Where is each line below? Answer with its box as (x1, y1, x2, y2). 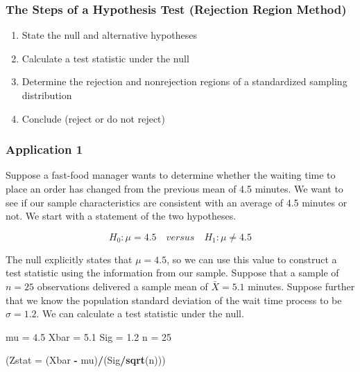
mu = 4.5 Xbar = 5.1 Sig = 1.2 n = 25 (6, 329, 171, 344)
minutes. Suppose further (248, 278, 355, 293)
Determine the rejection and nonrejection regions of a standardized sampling (22, 74, 348, 89)
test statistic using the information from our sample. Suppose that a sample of (6, 265, 339, 280)
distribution (22, 88, 72, 102)
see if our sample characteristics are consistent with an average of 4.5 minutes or (6, 195, 348, 209)
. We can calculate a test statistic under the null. (36, 306, 244, 321)
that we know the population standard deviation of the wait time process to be (6, 292, 342, 307)
